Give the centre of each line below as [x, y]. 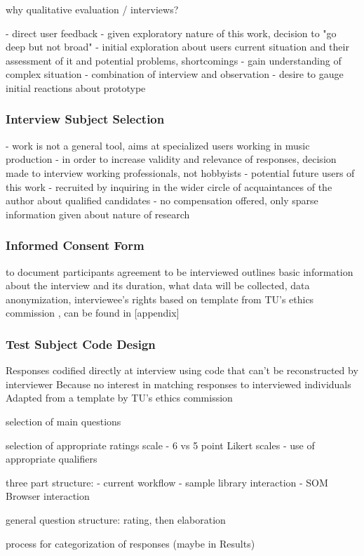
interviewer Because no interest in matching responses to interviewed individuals [178, 384]
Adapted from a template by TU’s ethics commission [119, 398]
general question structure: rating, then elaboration [116, 519]
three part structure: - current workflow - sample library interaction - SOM [167, 482]
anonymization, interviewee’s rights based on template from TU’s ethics [160, 299]
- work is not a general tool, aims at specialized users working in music [158, 145]
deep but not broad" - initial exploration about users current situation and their [177, 47]
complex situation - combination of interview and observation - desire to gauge [175, 74]
